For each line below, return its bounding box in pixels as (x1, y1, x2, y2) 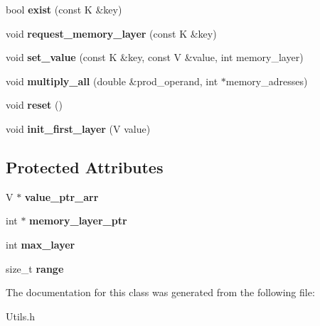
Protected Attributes (6, 156, 164, 178)
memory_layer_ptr (29, 213, 127, 228)
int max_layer (6, 237, 75, 251)
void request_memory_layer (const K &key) (6, 26, 217, 40)
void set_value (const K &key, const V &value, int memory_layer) (6, 50, 304, 65)
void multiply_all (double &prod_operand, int (6, 73, 218, 88)
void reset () (6, 97, 63, 112)
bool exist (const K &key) (6, 2, 122, 16)
